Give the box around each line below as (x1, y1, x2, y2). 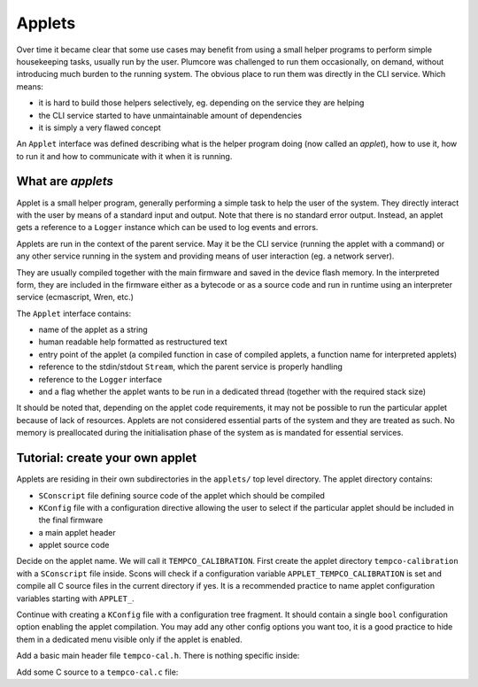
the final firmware (38, 514, 104, 526)
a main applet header (38, 527, 117, 537)
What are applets (16, 174, 114, 189)
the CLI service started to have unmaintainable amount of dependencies (38, 110, 303, 120)
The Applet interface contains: (16, 308, 132, 319)
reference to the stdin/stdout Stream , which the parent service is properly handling (38, 361, 343, 372)
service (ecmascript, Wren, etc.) (16, 292, 135, 303)
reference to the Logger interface (38, 374, 163, 384)
